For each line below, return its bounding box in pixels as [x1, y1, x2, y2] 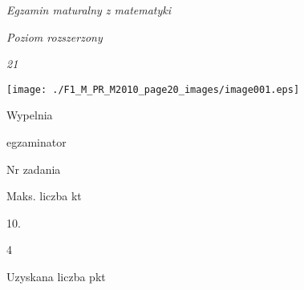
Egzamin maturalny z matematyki [6, 2, 172, 18]
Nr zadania [6, 160, 61, 177]
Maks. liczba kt [6, 187, 82, 204]
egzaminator [6, 134, 67, 151]
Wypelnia [6, 107, 53, 123]
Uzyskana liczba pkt [6, 268, 106, 284]
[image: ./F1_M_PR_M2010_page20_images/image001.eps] [6, 83, 300, 95]
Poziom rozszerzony [6, 28, 103, 45]
